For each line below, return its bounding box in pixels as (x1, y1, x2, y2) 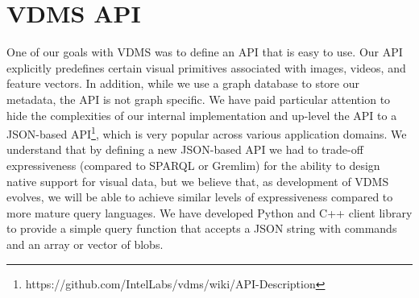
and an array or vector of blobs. (6, 235, 164, 252)
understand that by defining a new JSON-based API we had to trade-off (6, 141, 363, 158)
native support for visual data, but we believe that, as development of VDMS (6, 172, 389, 189)
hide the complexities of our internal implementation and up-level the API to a (6, 106, 397, 123)
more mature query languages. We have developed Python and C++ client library (6, 204, 413, 221)
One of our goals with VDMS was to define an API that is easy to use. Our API (6, 43, 403, 60)
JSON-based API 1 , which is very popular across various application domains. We (6, 123, 407, 142)
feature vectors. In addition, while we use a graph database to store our (6, 75, 359, 92)
